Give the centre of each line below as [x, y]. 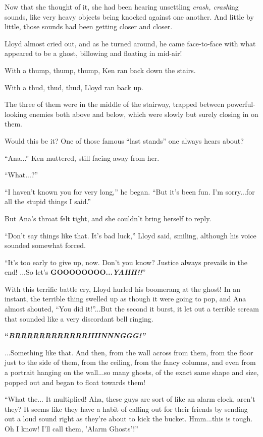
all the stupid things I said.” [48, 201]
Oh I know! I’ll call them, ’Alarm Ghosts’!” [71, 428]
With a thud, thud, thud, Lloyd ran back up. [74, 87]
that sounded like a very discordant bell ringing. [79, 318]
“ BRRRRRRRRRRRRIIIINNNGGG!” [75, 335]
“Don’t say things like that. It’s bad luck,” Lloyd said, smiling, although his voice [130, 235]
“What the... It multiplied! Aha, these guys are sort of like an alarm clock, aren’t [130, 399]
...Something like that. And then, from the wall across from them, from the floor [129, 352]
